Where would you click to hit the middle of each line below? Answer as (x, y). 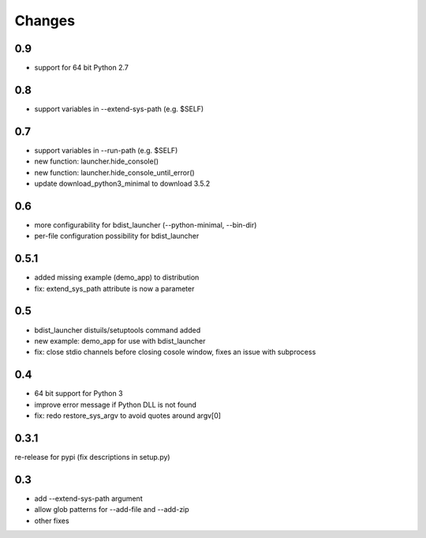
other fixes (52, 521)
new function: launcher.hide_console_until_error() (114, 172)
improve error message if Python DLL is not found (116, 404)
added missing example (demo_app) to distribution (117, 277)
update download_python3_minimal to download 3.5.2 (122, 184)
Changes (45, 21)
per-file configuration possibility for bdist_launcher (117, 236)
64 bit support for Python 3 (78, 393)
